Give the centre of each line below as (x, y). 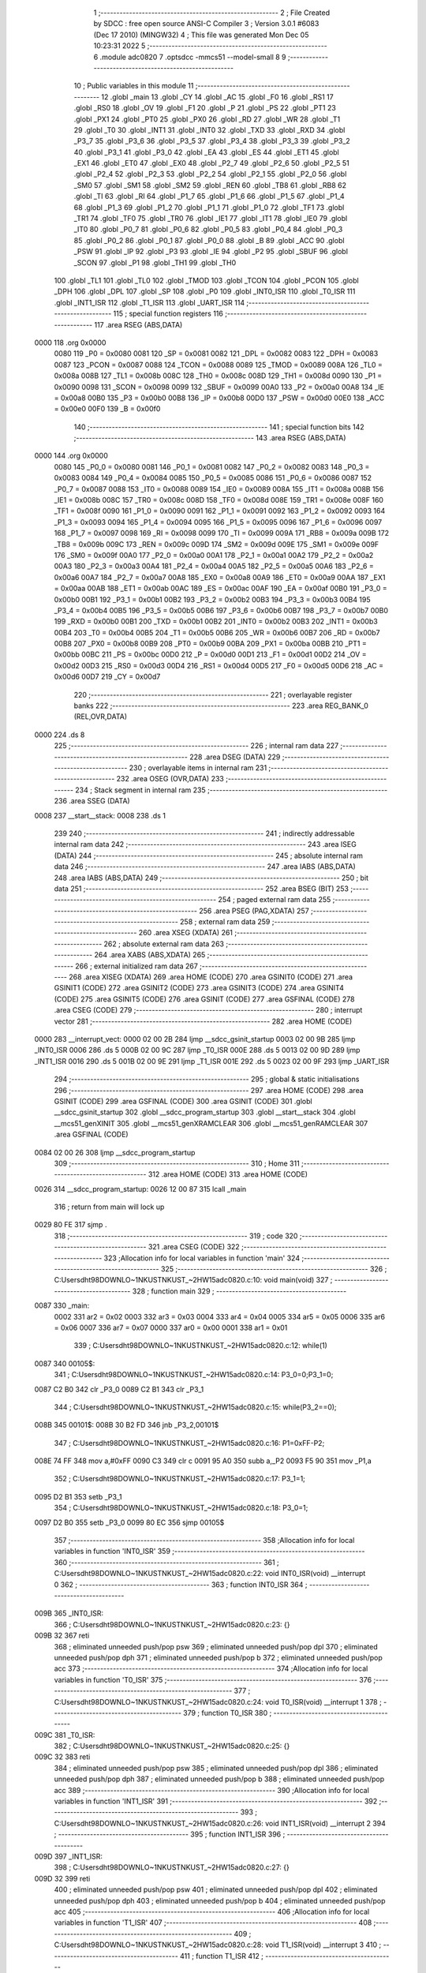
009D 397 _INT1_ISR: (68, 1856)
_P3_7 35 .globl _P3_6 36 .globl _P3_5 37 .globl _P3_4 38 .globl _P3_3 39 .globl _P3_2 (212, 141)
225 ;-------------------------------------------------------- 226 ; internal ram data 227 (196, 746)
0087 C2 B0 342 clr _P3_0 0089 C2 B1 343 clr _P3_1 (119, 1389)
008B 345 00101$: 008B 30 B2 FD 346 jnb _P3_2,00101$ (127, 1425)
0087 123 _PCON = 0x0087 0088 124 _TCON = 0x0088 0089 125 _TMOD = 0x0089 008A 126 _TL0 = (218, 365)
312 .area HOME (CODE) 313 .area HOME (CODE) (228, 1174)
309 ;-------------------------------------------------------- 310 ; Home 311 (177, 1163)
